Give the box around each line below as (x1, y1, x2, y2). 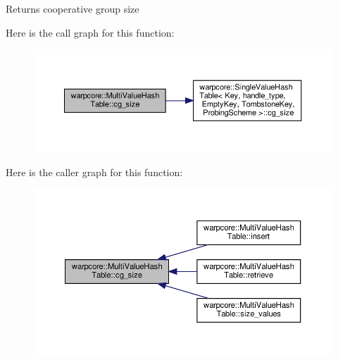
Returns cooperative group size (6, 1, 139, 15)
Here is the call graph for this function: (6, 25, 175, 39)
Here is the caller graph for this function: (6, 164, 183, 179)
